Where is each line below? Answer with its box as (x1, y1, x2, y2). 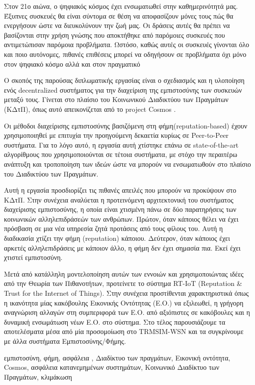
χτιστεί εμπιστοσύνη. (4, 252, 63, 262)
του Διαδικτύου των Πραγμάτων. (4, 168, 99, 179)
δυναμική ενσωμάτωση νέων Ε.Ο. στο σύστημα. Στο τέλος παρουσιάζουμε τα (4, 316, 226, 327)
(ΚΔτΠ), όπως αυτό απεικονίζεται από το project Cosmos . (4, 103, 176, 114)
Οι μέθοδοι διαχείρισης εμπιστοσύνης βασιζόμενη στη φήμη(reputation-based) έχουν (4, 120, 248, 130)
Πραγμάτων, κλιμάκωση (4, 371, 72, 382)
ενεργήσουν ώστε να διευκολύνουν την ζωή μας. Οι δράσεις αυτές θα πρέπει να (4, 20, 230, 30)
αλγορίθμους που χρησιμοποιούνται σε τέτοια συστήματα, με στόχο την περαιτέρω (4, 149, 237, 159)
